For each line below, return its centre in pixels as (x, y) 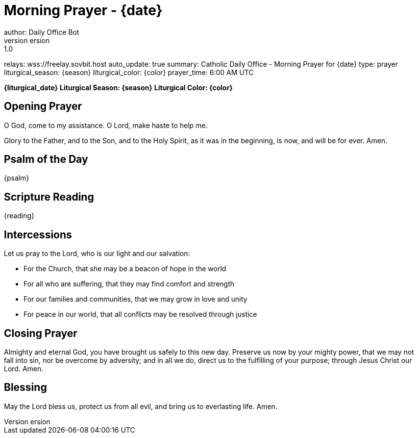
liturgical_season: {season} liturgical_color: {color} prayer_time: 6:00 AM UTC (129, 72)
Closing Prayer (41, 333)
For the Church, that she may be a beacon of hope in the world (125, 269)
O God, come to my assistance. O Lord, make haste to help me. (106, 125)
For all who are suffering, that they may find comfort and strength (129, 284)
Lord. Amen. (24, 368)
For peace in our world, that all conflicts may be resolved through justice (140, 314)
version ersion (27, 40)
